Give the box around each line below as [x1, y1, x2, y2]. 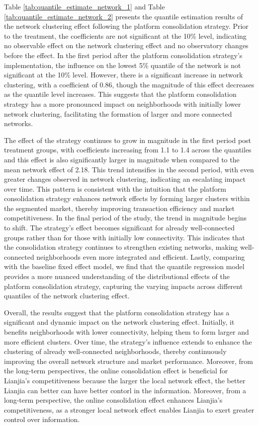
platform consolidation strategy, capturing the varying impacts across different [4, 281, 243, 291]
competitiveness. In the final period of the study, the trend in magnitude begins [4, 213, 247, 223]
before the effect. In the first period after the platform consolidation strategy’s [4, 50, 243, 60]
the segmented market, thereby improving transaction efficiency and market [4, 203, 235, 213]
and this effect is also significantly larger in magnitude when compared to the [4, 154, 240, 164]
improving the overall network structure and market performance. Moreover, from [4, 355, 254, 366]
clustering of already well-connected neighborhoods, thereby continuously [4, 346, 227, 356]
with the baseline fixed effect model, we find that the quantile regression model [4, 261, 245, 272]
